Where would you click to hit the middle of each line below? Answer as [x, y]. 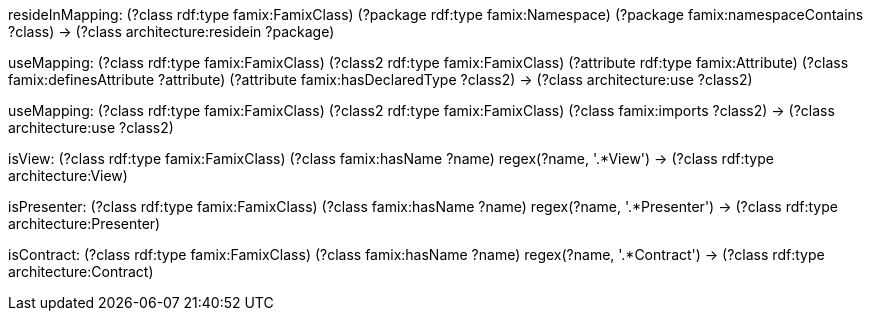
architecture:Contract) [81, 271]
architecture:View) [68, 175]
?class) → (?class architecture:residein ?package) [171, 31]
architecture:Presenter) [84, 223]
